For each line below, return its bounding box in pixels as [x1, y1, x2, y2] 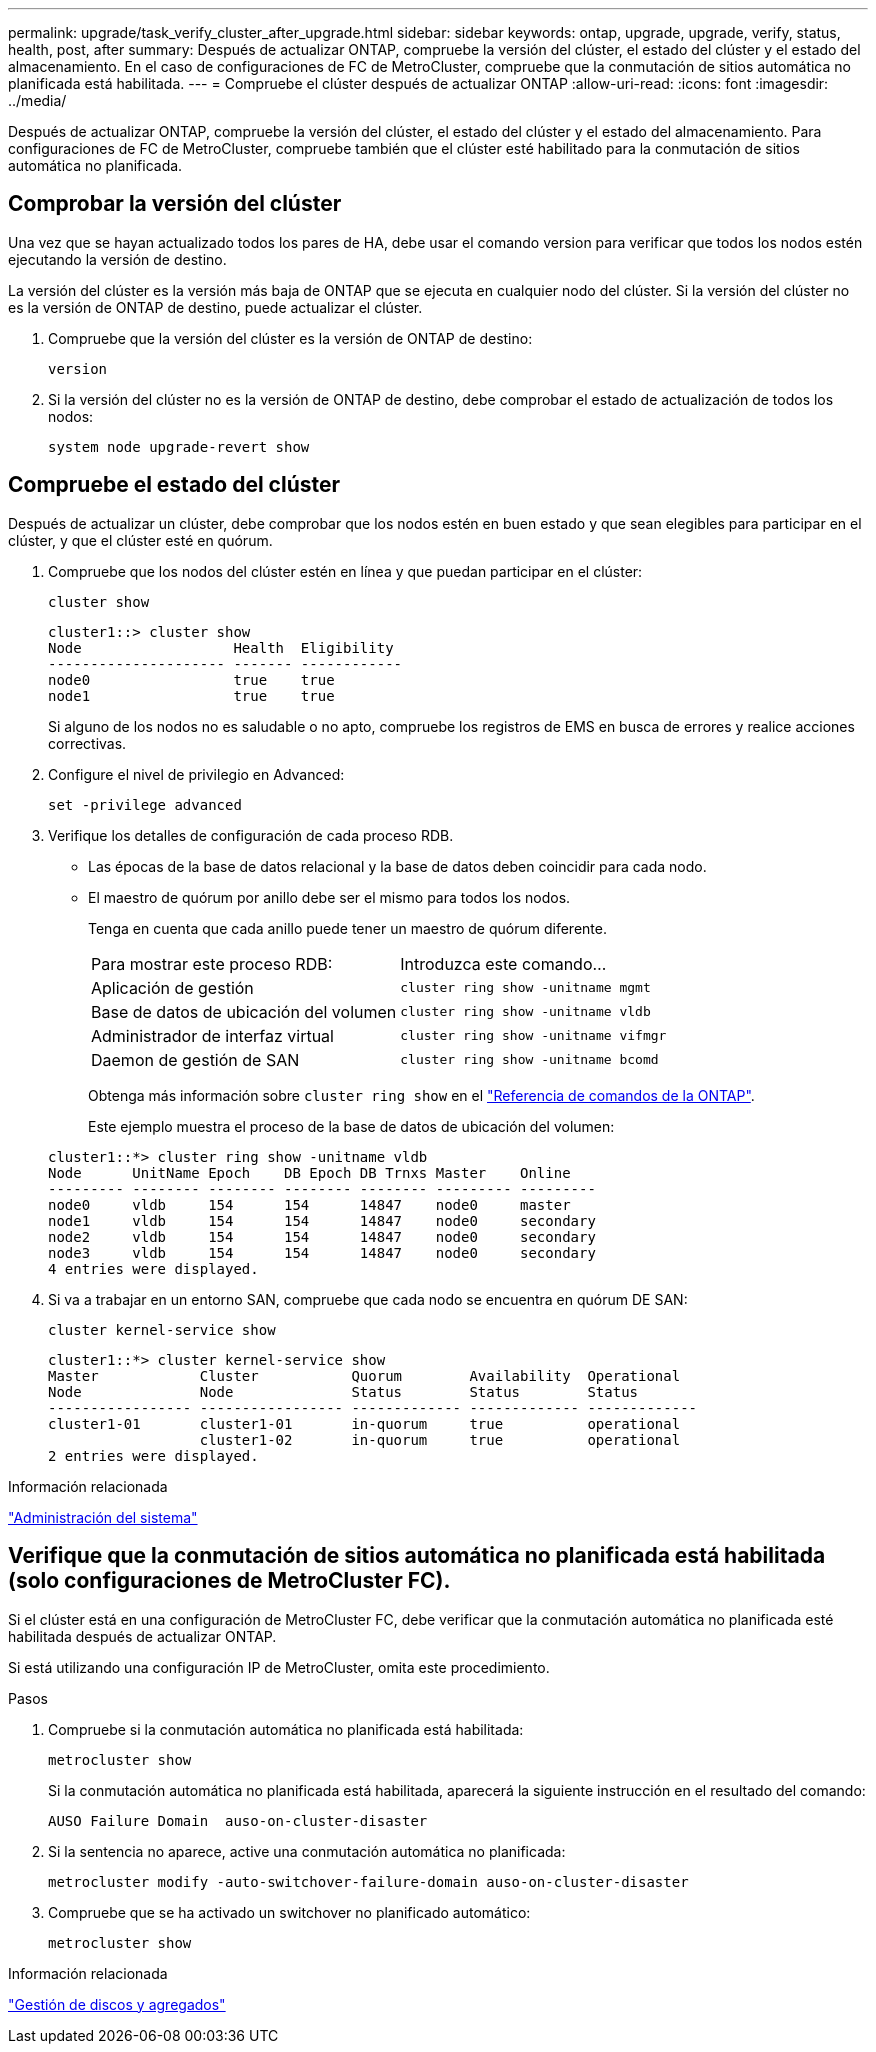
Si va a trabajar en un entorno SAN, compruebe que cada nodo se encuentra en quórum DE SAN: [48, 1290, 688, 1308]
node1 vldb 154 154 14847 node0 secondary [48, 1212, 596, 1229]
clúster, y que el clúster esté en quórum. [8, 531, 273, 549]
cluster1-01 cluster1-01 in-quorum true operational [48, 1415, 681, 1432]
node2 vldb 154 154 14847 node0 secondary [48, 1228, 596, 1245]
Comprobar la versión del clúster [8, 191, 342, 217]
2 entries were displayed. [48, 1447, 259, 1464]
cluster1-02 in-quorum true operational [199, 1431, 681, 1448]
